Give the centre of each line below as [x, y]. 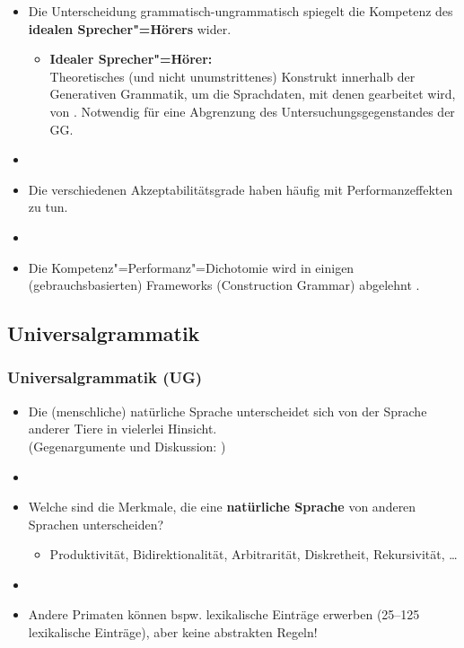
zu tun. [48, 207]
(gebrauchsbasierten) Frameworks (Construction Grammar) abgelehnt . [224, 285]
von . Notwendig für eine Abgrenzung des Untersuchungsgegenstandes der [252, 111]
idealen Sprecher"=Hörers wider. [130, 28]
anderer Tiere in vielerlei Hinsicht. [123, 429]
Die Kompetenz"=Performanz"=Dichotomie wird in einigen [191, 267]
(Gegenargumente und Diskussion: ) [127, 446]
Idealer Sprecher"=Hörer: [131, 59]
